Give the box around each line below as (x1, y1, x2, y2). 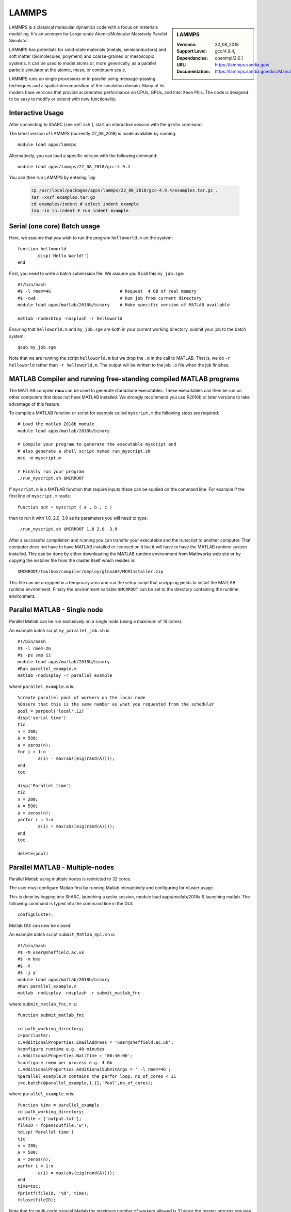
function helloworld (17, 246, 66, 252)
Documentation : (177, 68, 210, 75)
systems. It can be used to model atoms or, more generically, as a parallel (9, 60, 156, 66)
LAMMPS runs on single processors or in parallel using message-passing (9, 76, 156, 82)
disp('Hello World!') (38, 253, 90, 258)
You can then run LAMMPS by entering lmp (9, 175, 96, 180)
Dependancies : (177, 55, 208, 61)
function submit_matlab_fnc (17, 1012, 84, 1018)
